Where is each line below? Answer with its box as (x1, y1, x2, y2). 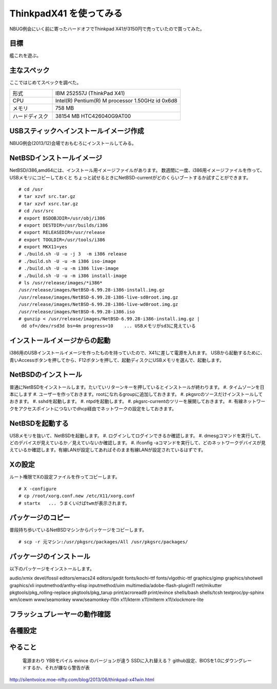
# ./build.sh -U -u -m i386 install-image (18, 273, 127, 279)
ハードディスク (12, 113, 49, 120)
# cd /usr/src (18, 208, 54, 214)
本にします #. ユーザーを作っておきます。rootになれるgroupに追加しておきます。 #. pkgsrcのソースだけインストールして (9, 391, 263, 397)
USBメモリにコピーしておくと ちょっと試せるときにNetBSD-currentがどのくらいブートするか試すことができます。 (9, 174, 251, 180)
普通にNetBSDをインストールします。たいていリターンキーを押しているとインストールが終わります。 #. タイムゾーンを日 (9, 384, 265, 390)
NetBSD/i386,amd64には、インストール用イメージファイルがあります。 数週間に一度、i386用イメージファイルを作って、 (9, 167, 265, 173)
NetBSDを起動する (9, 419, 69, 428)
